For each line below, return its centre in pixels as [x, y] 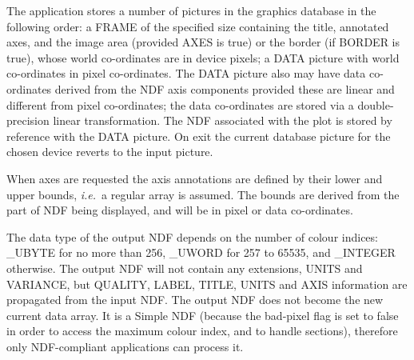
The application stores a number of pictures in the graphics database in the [191, 10]
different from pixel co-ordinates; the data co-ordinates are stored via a [180, 104]
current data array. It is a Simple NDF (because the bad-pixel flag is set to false [203, 315]
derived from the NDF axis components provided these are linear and [225, 88]
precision [28, 120]
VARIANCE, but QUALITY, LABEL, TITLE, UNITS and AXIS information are [207, 284]
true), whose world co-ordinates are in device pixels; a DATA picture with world [203, 57]
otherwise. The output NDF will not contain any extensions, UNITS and [185, 268]
